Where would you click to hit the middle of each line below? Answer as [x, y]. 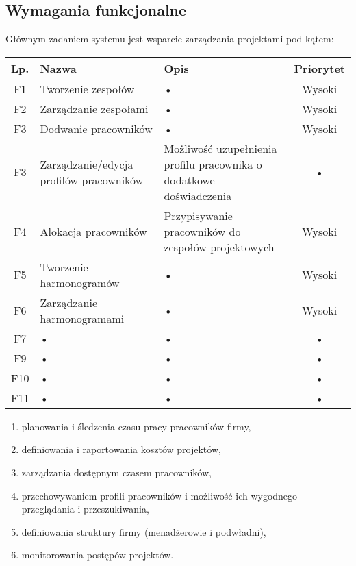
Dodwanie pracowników [96, 128]
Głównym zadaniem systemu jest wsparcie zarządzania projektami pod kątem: [170, 39]
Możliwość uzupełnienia [220, 148]
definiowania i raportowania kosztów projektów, [121, 449]
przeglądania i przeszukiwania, [85, 509]
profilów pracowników [92, 180]
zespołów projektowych [219, 247]
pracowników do [202, 231]
